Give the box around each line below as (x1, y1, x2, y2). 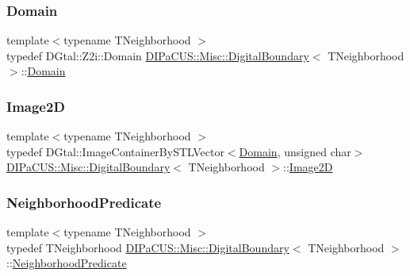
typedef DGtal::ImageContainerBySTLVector (6, 143, 224, 159)
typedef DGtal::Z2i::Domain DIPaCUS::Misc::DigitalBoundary (6, 47, 309, 63)
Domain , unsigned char (239, 143, 351, 159)
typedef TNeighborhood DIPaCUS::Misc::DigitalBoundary (6, 239, 289, 255)
